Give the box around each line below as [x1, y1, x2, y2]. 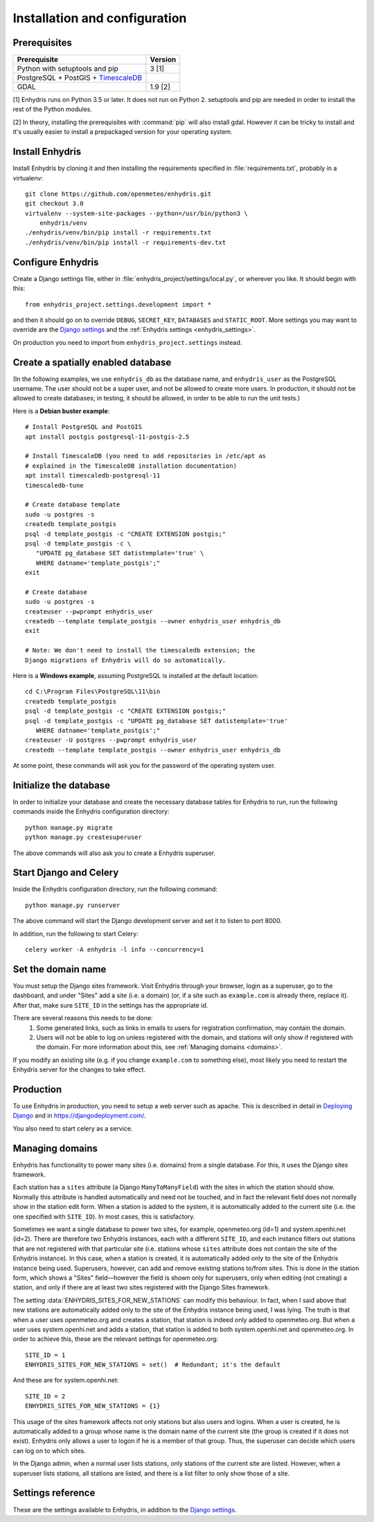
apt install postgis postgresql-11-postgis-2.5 [25, 432, 190, 441]
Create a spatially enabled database [12, 356, 172, 368]
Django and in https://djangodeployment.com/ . [12, 1111, 146, 1120]
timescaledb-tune [25, 481, 84, 489]
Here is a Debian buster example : [12, 407, 110, 415]
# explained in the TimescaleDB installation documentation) [25, 462, 237, 470]
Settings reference [12, 1487, 96, 1499]
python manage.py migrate [25, 823, 114, 831]
